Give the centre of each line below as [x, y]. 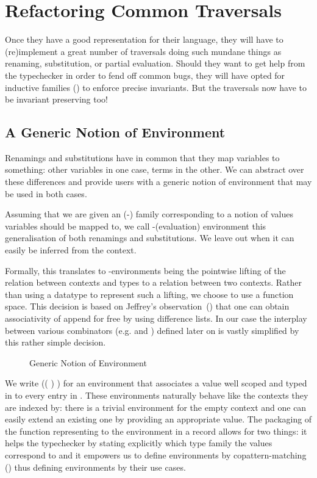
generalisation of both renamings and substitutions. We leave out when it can [150, 238]
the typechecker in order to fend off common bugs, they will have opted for [145, 75]
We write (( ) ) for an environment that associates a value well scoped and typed [156, 383]
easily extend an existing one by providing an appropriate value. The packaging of [158, 419]
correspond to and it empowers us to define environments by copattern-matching [156, 454]
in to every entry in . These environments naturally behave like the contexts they [157, 395]
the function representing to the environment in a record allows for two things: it [156, 431]
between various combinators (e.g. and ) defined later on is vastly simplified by [152, 330]
